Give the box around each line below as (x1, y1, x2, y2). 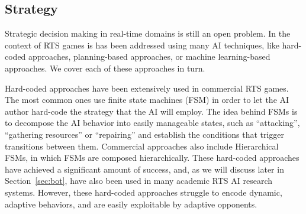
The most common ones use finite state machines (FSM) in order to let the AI (5, 93, 289, 106)
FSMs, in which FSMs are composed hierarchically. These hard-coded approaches (5, 151, 299, 164)
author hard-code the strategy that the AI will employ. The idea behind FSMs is (5, 105, 298, 117)
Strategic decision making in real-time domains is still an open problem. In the (5, 27, 291, 40)
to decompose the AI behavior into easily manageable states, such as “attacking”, (5, 116, 300, 129)
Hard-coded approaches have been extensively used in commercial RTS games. (5, 82, 289, 94)
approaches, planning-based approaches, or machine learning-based (28, 50, 270, 63)
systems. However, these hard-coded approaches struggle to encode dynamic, (5, 186, 282, 198)
